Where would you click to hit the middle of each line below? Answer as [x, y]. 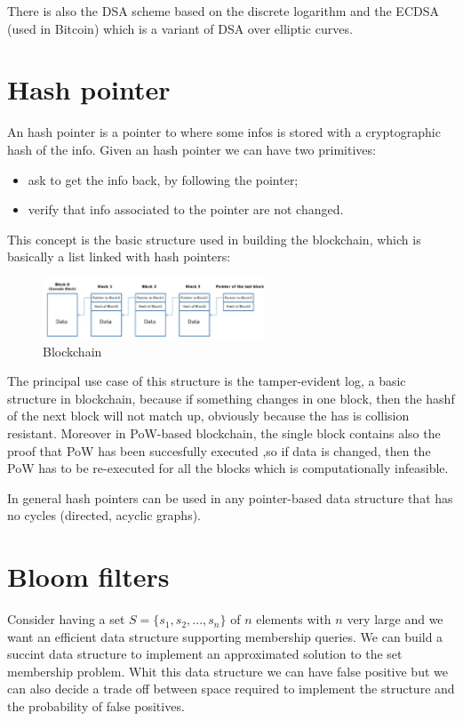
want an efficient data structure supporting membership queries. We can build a [225, 636]
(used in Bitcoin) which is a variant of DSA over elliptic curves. [180, 28]
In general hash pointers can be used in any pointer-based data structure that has [230, 497]
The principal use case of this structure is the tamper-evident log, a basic [207, 381]
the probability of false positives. [96, 706]
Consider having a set [66, 619]
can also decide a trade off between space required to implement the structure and [231, 689]
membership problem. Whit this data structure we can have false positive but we [228, 671]
